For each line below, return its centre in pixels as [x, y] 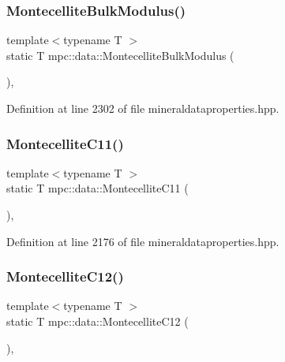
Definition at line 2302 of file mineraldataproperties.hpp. [143, 108]
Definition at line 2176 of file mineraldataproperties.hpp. [143, 241]
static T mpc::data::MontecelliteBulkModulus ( [120, 55]
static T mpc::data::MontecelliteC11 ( [97, 188]
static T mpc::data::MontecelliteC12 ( [97, 321]
